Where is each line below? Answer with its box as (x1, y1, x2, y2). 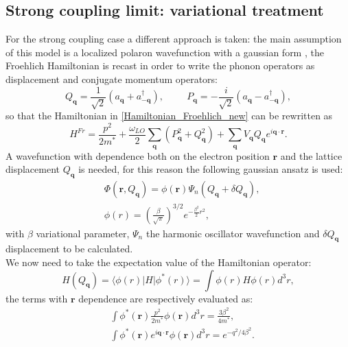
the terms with (5, 291, 68, 305)
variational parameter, (36, 226, 130, 240)
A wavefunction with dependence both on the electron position (5, 148, 270, 163)
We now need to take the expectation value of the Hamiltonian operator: (5, 254, 312, 269)
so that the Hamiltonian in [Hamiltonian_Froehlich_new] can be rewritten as (5, 108, 333, 123)
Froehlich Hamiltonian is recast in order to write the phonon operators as (5, 58, 315, 73)
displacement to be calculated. (5, 241, 133, 256)
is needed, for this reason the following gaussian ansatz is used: (78, 162, 343, 176)
